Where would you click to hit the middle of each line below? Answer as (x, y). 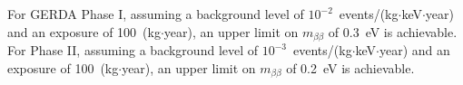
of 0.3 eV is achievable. (393, 31)
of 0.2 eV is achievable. (350, 67)
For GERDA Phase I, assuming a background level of (156, 14)
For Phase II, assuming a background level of (133, 50)
